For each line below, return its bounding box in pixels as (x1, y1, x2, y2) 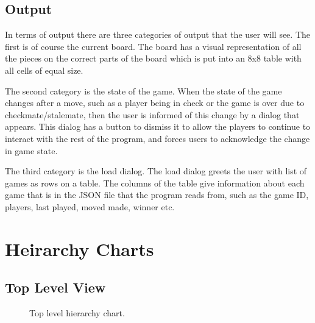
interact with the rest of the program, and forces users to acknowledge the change (5, 132, 310, 144)
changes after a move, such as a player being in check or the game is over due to (5, 96, 305, 109)
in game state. (5, 144, 58, 157)
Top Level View (5, 278, 106, 297)
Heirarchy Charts (5, 236, 154, 261)
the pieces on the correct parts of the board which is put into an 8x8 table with (5, 52, 302, 65)
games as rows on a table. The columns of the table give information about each (5, 176, 305, 189)
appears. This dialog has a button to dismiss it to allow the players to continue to (5, 120, 311, 133)
